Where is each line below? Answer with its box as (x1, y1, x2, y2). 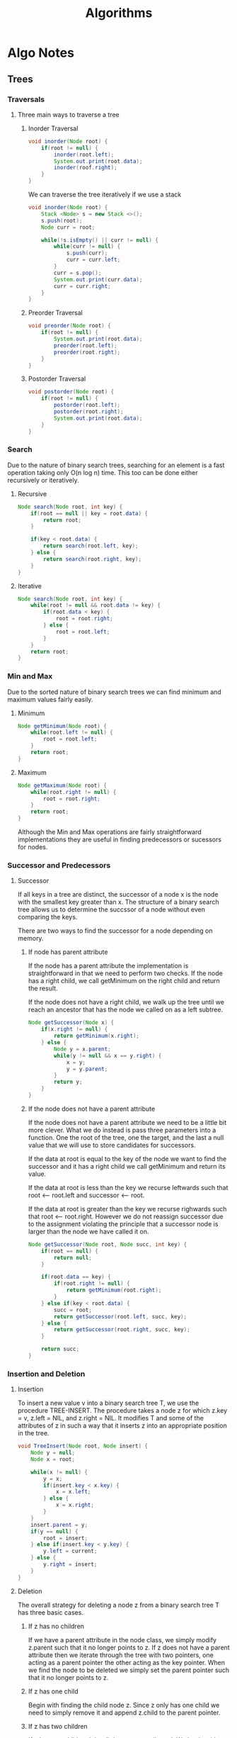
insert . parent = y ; (30, 1521, 88, 1528)
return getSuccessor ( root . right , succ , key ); (53, 1326, 190, 1333)
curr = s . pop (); (53, 269, 102, 276)
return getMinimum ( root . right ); (66, 1286, 162, 1294)
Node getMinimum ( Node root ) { (17, 722, 108, 729)
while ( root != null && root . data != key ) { (30, 602, 161, 609)
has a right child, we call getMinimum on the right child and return (28, 977, 221, 985)
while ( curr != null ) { (53, 243, 121, 250)
